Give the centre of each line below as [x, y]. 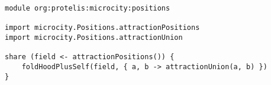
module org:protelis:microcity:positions [88, 8]
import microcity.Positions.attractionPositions [102, 28]
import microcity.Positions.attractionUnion [94, 37]
